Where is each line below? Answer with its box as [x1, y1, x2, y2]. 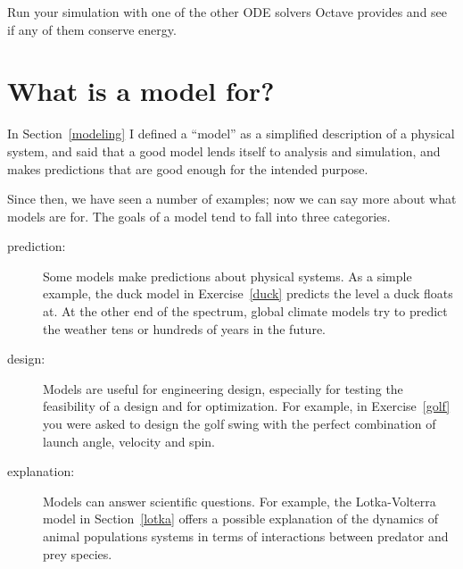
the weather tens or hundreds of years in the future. [43, 319, 326, 338]
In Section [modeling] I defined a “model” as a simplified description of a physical [7, 124, 455, 143]
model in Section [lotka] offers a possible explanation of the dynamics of [43, 509, 438, 528]
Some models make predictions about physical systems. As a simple [43, 266, 412, 285]
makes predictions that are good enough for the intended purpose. [7, 159, 368, 178]
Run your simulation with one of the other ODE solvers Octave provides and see [7, 3, 448, 21]
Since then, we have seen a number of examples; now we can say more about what [7, 189, 457, 208]
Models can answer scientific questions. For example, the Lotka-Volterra [43, 491, 436, 510]
